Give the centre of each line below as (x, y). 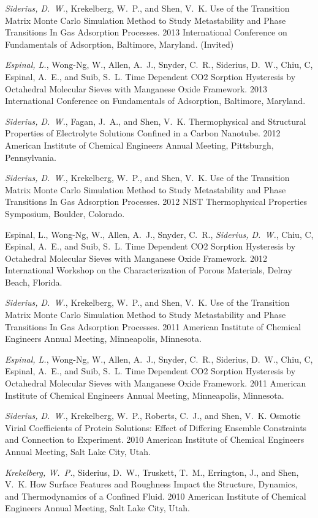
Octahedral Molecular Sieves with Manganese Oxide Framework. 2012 (136, 258)
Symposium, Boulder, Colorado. (65, 213)
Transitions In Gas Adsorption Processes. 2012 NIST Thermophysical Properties (156, 202)
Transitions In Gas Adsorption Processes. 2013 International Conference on (146, 32)
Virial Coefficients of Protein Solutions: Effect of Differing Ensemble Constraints (156, 427)
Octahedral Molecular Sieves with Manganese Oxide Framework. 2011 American (156, 383)
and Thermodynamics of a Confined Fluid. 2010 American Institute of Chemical (156, 496)
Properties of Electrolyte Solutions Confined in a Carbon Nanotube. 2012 (143, 133)
